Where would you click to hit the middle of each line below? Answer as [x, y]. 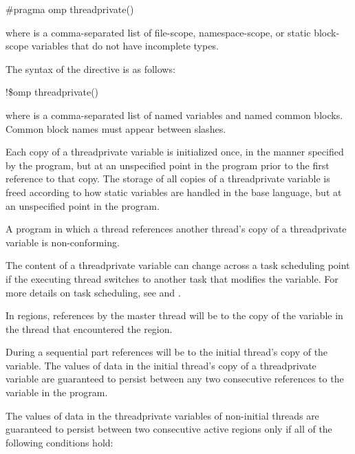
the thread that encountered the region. [89, 328]
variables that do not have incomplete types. [125, 46]
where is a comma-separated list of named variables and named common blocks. [174, 115]
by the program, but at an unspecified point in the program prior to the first [168, 165]
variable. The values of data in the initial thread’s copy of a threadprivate [161, 365]
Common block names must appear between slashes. [116, 128]
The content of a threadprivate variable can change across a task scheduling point [178, 265]
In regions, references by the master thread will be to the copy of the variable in [174, 315]
